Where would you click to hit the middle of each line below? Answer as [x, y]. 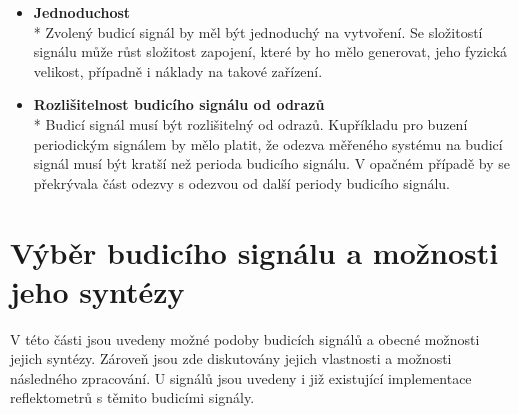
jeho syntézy [97, 290]
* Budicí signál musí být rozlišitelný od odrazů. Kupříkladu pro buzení [250, 123]
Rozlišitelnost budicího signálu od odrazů [179, 104]
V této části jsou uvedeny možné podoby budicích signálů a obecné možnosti [245, 338]
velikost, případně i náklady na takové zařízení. [178, 70]
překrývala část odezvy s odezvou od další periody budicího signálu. [241, 182]
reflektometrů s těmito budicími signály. [132, 397]
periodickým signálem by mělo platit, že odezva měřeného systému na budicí [268, 143]
